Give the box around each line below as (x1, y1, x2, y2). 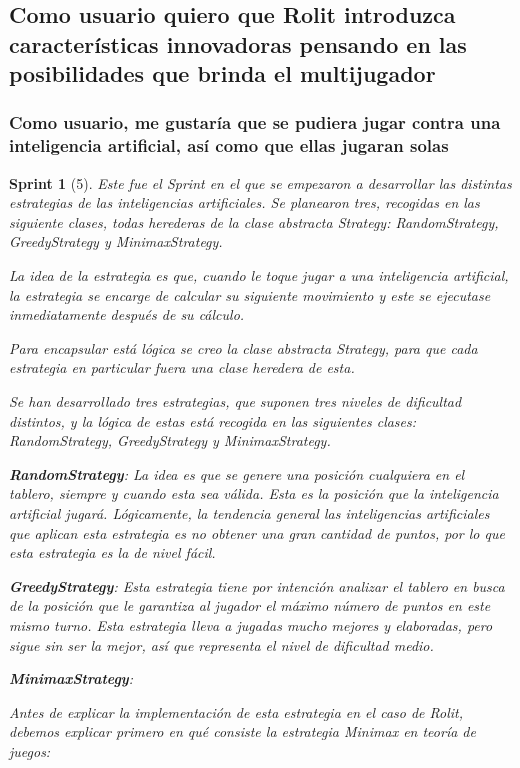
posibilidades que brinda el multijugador (9, 58, 436, 89)
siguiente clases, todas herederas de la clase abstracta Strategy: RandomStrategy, (9, 211, 499, 232)
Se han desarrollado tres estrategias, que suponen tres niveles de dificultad (9, 391, 462, 412)
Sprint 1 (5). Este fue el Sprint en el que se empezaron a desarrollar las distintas (9, 172, 512, 193)
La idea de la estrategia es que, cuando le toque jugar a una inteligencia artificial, (9, 265, 509, 286)
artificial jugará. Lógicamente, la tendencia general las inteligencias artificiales (9, 503, 490, 524)
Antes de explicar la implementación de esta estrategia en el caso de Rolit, (9, 701, 464, 722)
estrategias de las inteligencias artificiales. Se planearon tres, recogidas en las (9, 192, 480, 213)
